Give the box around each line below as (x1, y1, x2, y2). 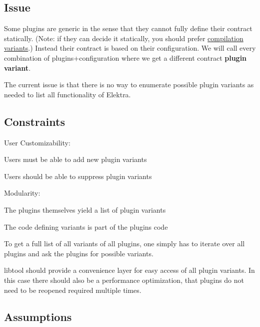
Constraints (4, 113, 65, 129)
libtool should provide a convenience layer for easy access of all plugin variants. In (4, 265, 255, 275)
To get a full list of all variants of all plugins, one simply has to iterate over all (4, 238, 245, 249)
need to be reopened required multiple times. (4, 284, 141, 295)
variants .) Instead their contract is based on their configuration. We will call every (4, 43, 256, 53)
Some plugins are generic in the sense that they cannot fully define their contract (4, 23, 252, 34)
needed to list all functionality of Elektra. (4, 89, 131, 99)
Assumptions (4, 309, 72, 324)
